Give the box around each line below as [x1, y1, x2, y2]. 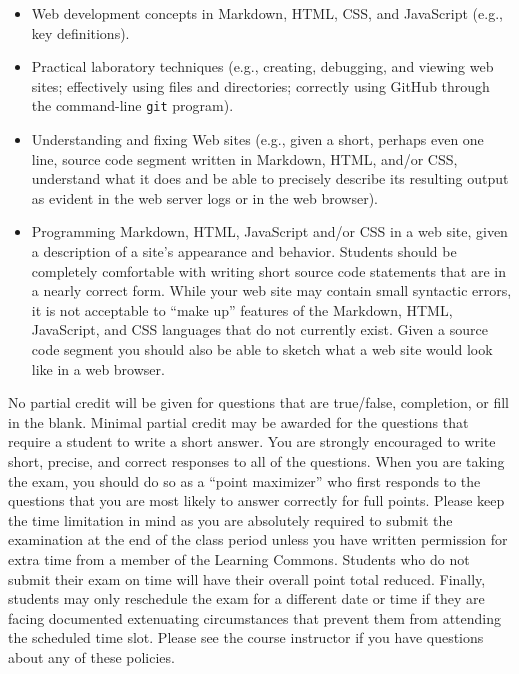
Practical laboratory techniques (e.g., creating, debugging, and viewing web [31, 56, 494, 77]
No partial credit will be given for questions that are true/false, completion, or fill [8, 392, 509, 413]
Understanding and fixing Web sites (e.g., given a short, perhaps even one [31, 129, 484, 150]
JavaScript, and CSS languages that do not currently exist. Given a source [31, 319, 488, 340]
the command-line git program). [31, 95, 234, 116]
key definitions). [31, 22, 130, 43]
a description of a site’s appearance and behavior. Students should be [31, 241, 457, 261]
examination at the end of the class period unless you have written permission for [8, 529, 508, 550]
